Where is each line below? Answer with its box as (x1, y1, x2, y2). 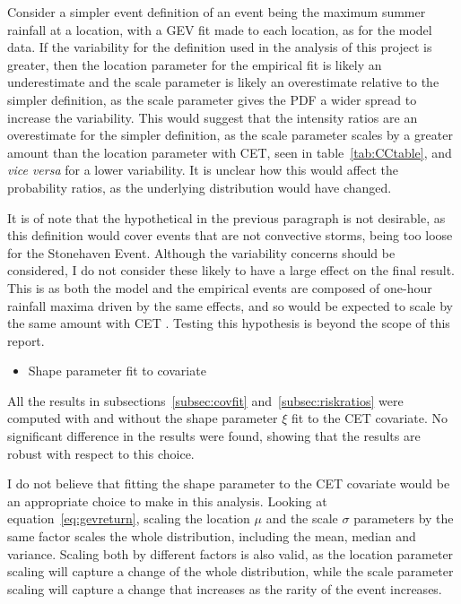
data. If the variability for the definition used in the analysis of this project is (7, 38, 432, 56)
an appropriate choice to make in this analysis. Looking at (7, 491, 327, 510)
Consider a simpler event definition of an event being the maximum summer (7, 3, 426, 21)
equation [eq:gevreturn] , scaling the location (7, 509, 250, 528)
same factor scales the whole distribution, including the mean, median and (7, 527, 416, 546)
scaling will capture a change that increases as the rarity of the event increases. (7, 579, 442, 598)
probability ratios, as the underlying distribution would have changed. (7, 177, 392, 196)
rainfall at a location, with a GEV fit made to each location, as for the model (7, 20, 432, 39)
